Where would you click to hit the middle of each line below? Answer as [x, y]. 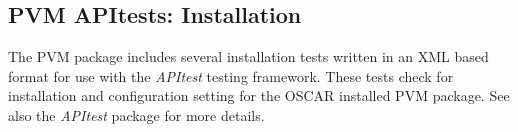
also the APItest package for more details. [136, 114]
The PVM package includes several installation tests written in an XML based [248, 56]
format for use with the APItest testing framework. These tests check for [231, 75]
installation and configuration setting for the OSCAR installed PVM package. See [259, 95]
